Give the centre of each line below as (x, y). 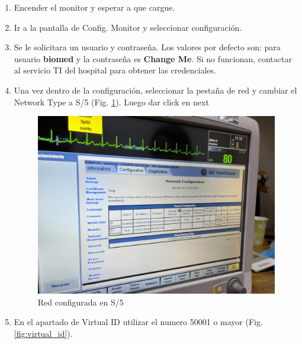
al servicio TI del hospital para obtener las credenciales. (115, 70)
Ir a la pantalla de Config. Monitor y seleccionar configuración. (128, 27)
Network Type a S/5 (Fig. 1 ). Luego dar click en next (111, 102)
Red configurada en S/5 (81, 302)
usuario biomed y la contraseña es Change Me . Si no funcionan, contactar (153, 58)
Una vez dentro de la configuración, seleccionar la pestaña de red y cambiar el (155, 90)
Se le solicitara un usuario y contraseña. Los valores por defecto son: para (147, 47)
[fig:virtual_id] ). (43, 334)
